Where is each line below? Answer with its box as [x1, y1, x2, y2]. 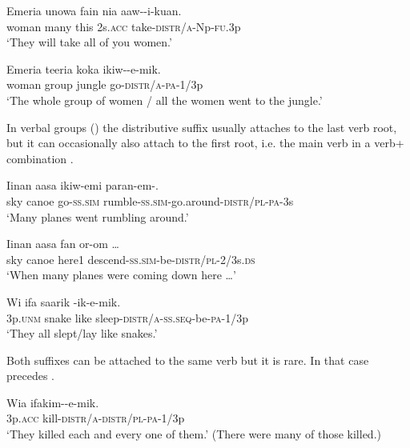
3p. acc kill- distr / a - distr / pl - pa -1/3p [6, 410, 185, 426]
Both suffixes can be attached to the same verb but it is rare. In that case [6, 351, 369, 368]
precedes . [6, 367, 54, 384]
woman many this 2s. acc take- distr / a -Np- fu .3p [6, 18, 241, 34]
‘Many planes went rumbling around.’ [6, 208, 189, 225]
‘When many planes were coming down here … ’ [6, 266, 236, 283]
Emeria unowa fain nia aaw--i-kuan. [6, 2, 182, 18]
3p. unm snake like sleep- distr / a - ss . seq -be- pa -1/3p [6, 309, 249, 326]
